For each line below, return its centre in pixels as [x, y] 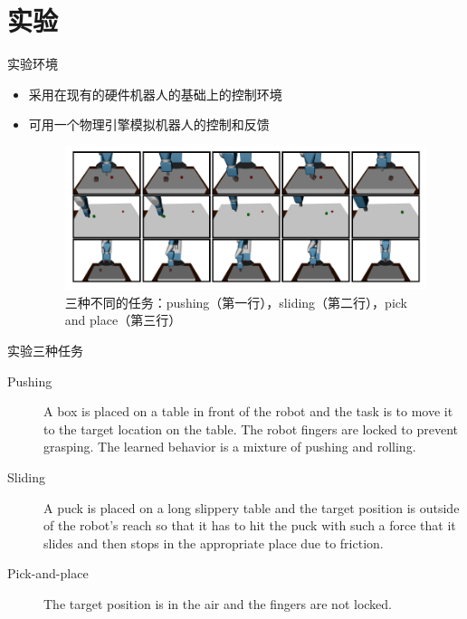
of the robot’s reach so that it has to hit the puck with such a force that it [250, 525]
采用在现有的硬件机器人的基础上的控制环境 [155, 94]
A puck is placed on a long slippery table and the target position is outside [252, 507]
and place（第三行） [123, 320]
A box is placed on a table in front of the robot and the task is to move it [248, 411]
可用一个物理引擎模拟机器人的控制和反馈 [149, 124]
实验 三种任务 [45, 351]
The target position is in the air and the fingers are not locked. [218, 603]
